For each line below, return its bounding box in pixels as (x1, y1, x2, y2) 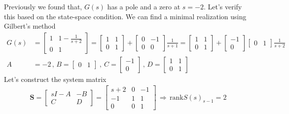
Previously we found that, (4, 1, 82, 11)
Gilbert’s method (4, 21, 56, 31)
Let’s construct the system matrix (4, 74, 107, 84)
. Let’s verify (203, 1, 242, 11)
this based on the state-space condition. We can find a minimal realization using (4, 11, 247, 21)
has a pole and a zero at (107, 1, 181, 11)
